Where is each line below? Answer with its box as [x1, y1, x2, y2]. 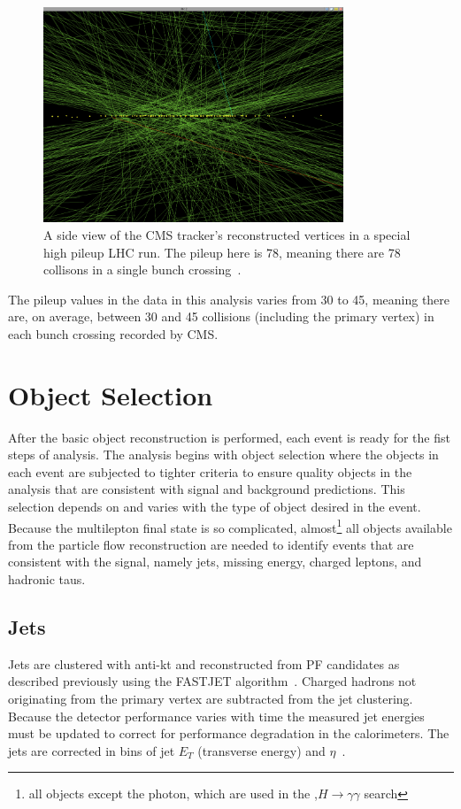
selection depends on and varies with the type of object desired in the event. [8, 497, 421, 516]
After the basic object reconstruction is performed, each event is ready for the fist [8, 428, 450, 446]
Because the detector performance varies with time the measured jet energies [8, 706, 425, 725]
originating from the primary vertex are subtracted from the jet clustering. [8, 690, 413, 708]
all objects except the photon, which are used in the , [28, 784, 318, 803]
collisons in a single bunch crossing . [43, 260, 242, 279]
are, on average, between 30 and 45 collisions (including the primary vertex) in [8, 307, 434, 326]
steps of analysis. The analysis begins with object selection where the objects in [8, 445, 439, 464]
